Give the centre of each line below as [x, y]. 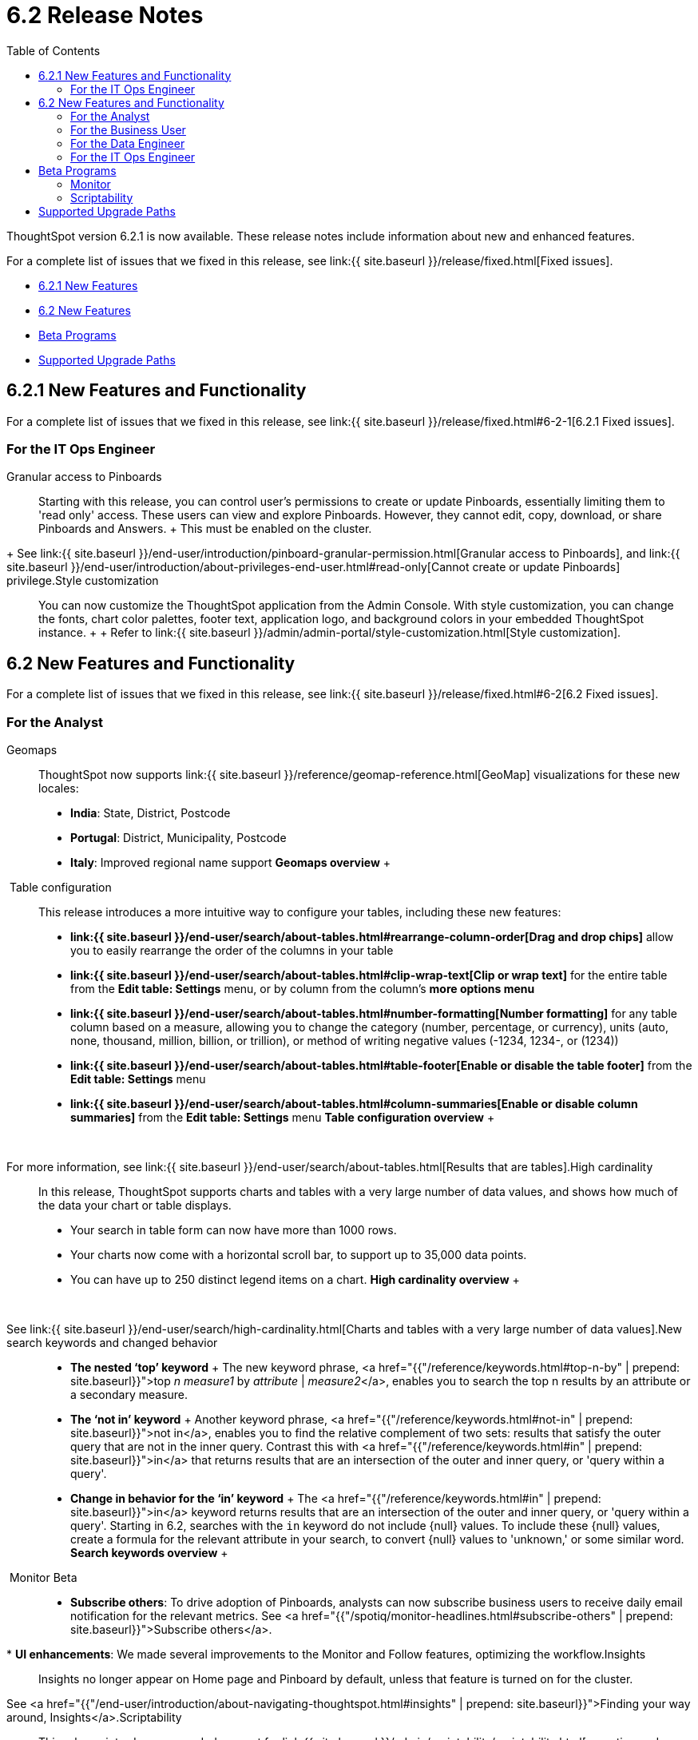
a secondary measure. [129, 1394]
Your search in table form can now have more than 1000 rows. [234, 1230]
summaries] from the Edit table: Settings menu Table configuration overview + [283, 1117]
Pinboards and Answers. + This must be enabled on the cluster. [205, 529]
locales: [59, 788]
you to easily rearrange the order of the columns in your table [232, 950]
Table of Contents [54, 50]
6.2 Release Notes [105, 15]
